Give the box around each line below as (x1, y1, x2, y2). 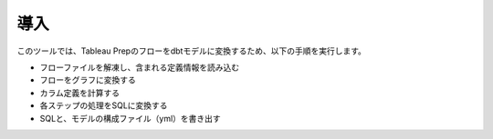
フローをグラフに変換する (39, 74, 136, 85)
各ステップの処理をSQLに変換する (39, 100, 168, 111)
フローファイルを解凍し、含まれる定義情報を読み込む (39, 62, 240, 73)
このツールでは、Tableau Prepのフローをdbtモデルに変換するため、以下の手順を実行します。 (16, 45, 367, 56)
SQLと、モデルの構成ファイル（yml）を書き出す (39, 113, 221, 124)
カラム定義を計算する (39, 87, 121, 98)
